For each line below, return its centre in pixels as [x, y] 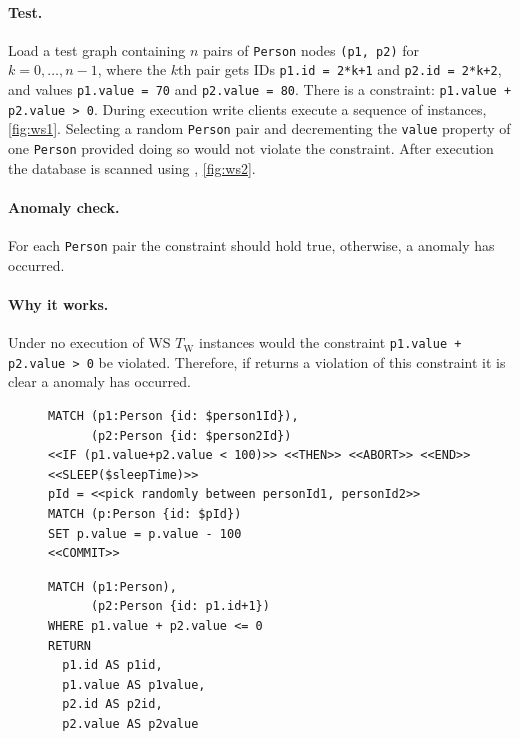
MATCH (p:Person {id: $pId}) [145, 514]
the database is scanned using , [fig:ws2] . [132, 167]
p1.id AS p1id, [112, 665]
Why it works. [58, 303]
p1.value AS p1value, [134, 684]
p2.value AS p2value [130, 723]
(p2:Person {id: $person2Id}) [191, 435]
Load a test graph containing [97, 49]
